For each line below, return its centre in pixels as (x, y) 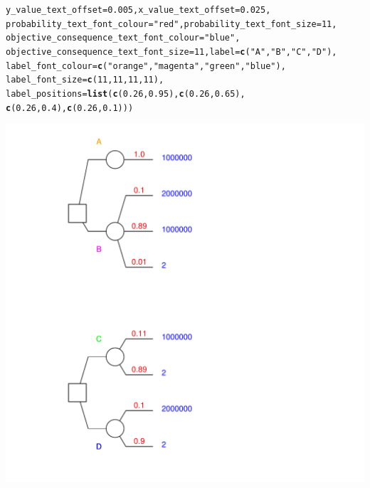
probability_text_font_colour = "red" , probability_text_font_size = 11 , (171, 24)
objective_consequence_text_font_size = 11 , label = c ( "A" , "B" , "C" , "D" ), (171, 52)
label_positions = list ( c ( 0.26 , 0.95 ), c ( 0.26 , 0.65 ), (126, 94)
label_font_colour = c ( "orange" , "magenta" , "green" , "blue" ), (146, 66)
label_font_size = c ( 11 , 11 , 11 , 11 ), (85, 80)
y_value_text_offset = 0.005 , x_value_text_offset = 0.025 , (138, 10)
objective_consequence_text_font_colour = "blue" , (123, 38)
